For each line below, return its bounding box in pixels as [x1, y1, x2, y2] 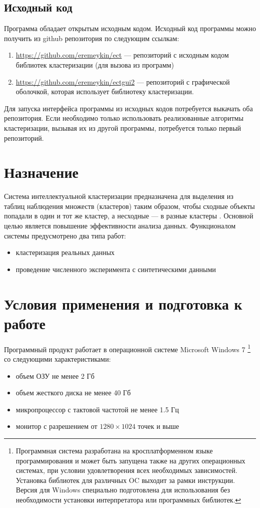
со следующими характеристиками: [4, 353, 111, 364]
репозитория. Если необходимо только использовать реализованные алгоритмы [4, 113, 243, 123]
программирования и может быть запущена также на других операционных [15, 455, 245, 465]
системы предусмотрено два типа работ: [4, 230, 126, 240]
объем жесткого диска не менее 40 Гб [15, 387, 131, 398]
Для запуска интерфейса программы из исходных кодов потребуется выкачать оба [4, 103, 253, 113]
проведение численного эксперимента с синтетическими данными [15, 264, 216, 274]
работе [4, 313, 46, 333]
